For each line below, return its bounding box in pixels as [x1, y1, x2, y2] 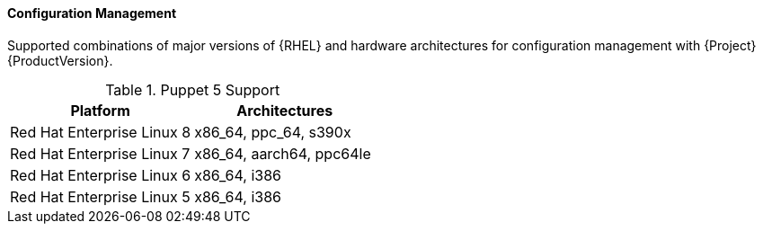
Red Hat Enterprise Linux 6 [10, 165, 191, 184]
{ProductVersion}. [7, 52, 113, 68]
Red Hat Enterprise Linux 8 [10, 122, 191, 141]
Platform [70, 101, 130, 120]
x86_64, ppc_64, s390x [194, 122, 351, 141]
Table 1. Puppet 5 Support [105, 80, 280, 99]
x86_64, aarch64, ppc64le [194, 144, 371, 163]
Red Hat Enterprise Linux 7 [10, 144, 191, 163]
